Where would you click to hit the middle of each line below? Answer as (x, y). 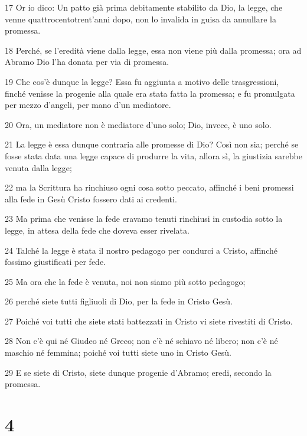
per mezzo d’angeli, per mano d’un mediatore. (88, 105)
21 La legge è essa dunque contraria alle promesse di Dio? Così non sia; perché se (152, 144)
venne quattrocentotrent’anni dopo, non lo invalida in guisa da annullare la (141, 19)
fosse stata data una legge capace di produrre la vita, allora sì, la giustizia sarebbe (153, 155)
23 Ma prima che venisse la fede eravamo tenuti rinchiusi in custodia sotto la (144, 219)
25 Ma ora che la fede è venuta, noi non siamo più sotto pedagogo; (125, 281)
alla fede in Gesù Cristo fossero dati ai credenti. (91, 199)
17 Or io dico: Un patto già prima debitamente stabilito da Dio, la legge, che (144, 7)
